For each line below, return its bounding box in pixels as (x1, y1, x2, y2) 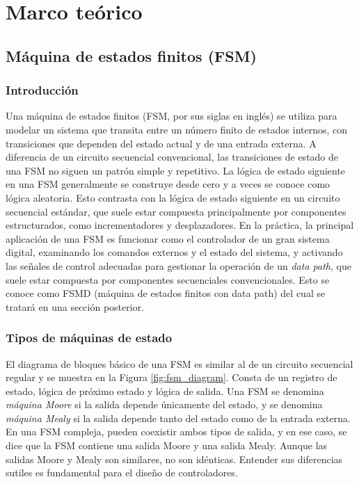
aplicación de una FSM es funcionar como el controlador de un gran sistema (6, 231, 330, 245)
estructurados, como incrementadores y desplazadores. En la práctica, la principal (6, 218, 354, 232)
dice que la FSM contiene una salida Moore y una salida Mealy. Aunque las (6, 438, 328, 453)
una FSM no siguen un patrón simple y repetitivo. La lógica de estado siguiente (6, 163, 346, 177)
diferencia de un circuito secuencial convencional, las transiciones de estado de (6, 150, 339, 164)
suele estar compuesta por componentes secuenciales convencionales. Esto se (6, 272, 330, 287)
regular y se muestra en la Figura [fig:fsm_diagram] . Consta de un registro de (6, 370, 337, 385)
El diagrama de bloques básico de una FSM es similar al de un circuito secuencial (6, 356, 353, 371)
